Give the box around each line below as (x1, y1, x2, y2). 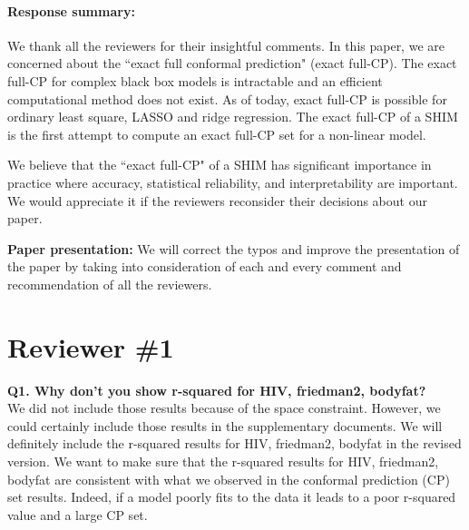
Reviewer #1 (7, 328, 174, 365)
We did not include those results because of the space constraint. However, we (7, 398, 441, 417)
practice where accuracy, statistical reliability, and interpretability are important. (7, 172, 458, 191)
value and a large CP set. (7, 505, 148, 524)
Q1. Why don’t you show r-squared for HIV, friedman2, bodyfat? (7, 380, 426, 399)
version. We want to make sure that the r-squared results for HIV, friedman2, (7, 452, 439, 471)
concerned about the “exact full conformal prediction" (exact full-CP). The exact (7, 54, 457, 73)
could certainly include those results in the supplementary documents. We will (7, 416, 443, 435)
